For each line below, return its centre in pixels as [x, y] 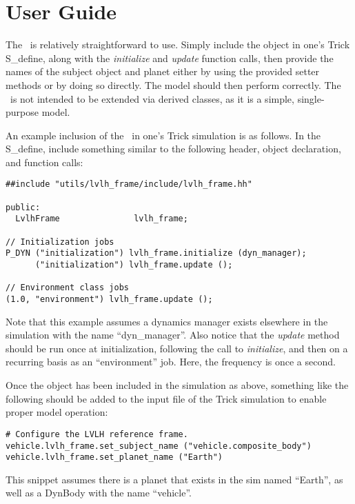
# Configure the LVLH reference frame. [97, 434]
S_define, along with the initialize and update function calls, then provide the [170, 58]
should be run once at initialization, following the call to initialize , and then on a [177, 348]
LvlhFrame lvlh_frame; [102, 219]
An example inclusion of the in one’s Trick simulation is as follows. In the [163, 135]
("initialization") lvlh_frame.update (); [134, 265]
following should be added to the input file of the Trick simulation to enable [166, 398]
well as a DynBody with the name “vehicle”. [99, 493]
